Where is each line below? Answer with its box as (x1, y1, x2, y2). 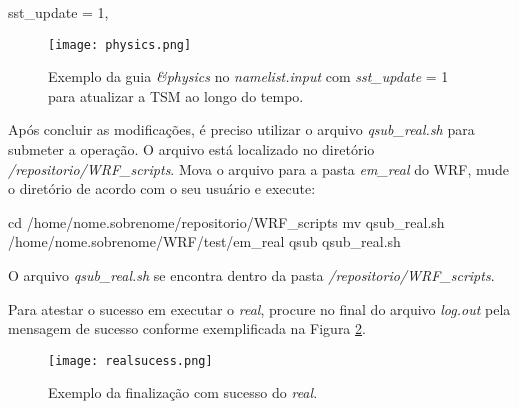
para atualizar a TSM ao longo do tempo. (48, 85, 304, 106)
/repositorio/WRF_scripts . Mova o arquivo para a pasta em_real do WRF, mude (8, 158, 510, 179)
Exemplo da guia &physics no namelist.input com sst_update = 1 (48, 66, 449, 87)
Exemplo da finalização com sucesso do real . (48, 382, 318, 403)
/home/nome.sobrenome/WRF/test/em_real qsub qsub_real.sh (8, 231, 401, 252)
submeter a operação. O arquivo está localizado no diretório (8, 139, 375, 160)
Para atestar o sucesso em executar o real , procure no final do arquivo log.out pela (8, 298, 511, 319)
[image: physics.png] (48, 37, 192, 52)
